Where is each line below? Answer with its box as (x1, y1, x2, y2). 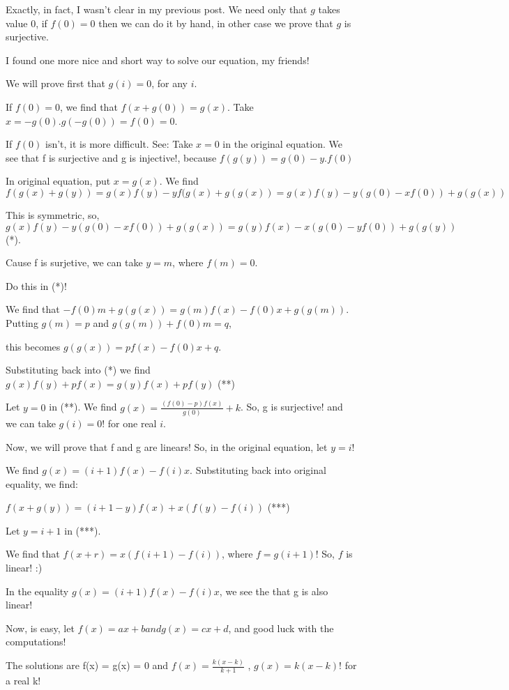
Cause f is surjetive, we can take (6, 255, 143, 270)
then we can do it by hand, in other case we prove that (98, 15, 333, 30)
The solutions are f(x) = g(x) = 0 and (6, 658, 169, 673)
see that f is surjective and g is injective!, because (6, 150, 217, 164)
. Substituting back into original (190, 463, 326, 477)
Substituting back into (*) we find (6, 362, 151, 377)
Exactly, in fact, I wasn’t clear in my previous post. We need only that (6, 2, 307, 16)
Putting (6, 315, 38, 330)
